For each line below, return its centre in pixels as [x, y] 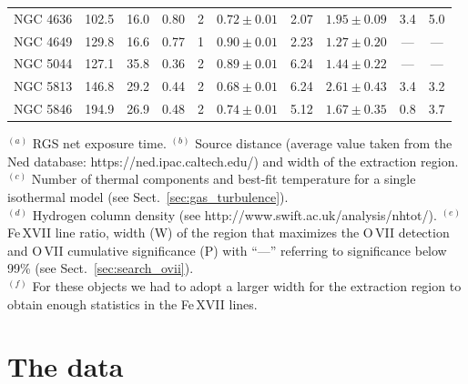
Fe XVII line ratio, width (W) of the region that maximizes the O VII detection [229, 232]
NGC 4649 [43, 40]
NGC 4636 [43, 18]
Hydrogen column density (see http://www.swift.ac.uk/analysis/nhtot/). [234, 214]
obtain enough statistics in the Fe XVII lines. [132, 303]
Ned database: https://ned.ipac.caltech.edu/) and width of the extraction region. [233, 161]
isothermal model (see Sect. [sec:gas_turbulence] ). [148, 197]
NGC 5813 [43, 86]
